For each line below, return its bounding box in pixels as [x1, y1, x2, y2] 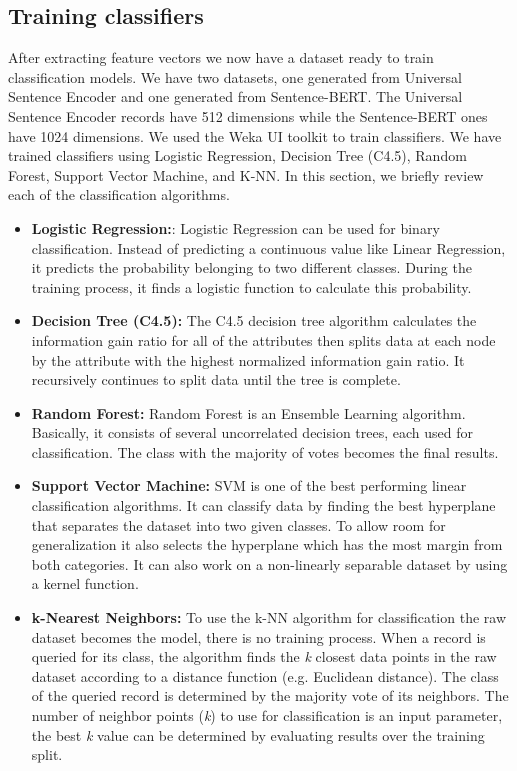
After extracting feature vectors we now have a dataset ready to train [8, 47, 434, 68]
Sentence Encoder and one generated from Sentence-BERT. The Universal [8, 86, 463, 107]
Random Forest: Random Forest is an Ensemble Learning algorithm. [31, 402, 466, 423]
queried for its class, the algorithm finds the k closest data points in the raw [31, 646, 497, 667]
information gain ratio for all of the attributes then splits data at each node [31, 329, 496, 350]
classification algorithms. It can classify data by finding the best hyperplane [31, 495, 496, 516]
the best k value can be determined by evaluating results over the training [31, 724, 485, 745]
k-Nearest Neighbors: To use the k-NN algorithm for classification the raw [31, 607, 507, 628]
